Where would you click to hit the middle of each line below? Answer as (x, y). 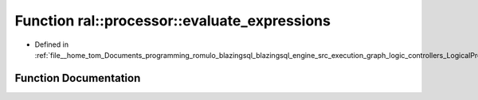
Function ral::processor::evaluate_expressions (172, 21)
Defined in (52, 44)
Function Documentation (78, 78)
